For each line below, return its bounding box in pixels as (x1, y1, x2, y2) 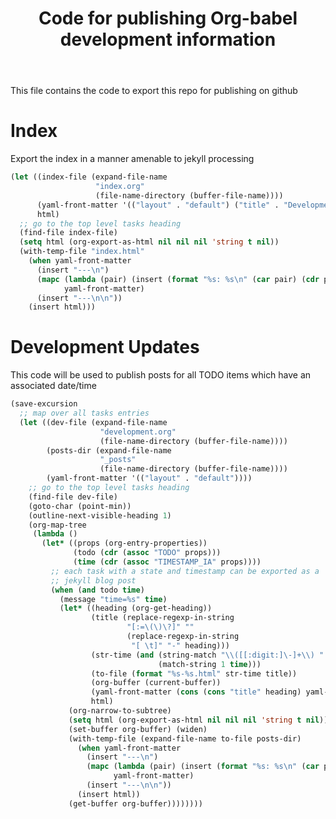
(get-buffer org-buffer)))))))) (68, 798, 203, 809)
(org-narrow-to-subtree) (68, 706, 172, 716)
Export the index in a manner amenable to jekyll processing (10, 153, 255, 165)
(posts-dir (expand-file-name (46, 445, 172, 456)
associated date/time (10, 380, 97, 392)
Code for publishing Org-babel (38, 7, 298, 30)
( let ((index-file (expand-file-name (10, 172, 168, 182)
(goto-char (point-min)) (28, 501, 132, 511)
